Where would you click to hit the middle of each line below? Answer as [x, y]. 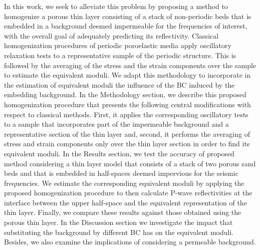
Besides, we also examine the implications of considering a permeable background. [130, 242]
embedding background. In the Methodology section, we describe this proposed [125, 94]
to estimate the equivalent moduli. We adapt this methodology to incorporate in [127, 75]
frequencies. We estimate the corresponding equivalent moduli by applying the [124, 183]
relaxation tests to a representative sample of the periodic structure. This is [120, 55]
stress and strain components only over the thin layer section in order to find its [127, 144]
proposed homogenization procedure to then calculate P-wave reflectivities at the [128, 193]
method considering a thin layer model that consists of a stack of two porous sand [130, 163]
